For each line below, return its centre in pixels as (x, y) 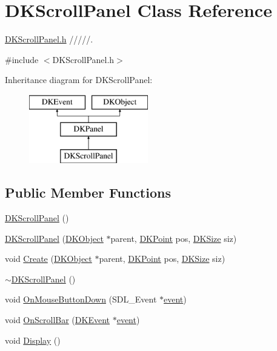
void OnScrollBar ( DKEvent (57, 320)
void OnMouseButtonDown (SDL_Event (81, 299)
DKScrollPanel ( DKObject (54, 238)
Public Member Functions (88, 192)
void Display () (33, 340)
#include (22, 59)
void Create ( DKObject (48, 259)
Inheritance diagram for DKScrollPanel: (79, 80)
